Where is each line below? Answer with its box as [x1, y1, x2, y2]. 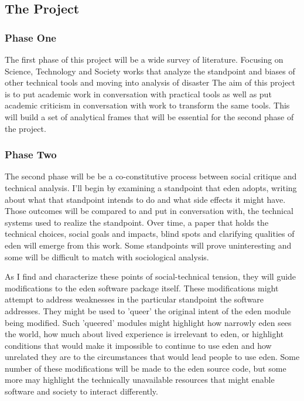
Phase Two [5, 147, 57, 162]
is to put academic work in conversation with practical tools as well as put [5, 87, 272, 100]
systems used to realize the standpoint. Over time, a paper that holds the [5, 216, 269, 228]
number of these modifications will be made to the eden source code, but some [5, 362, 286, 374]
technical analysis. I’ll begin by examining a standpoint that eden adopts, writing [5, 181, 297, 193]
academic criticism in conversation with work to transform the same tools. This [5, 99, 290, 111]
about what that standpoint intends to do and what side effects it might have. [5, 193, 286, 205]
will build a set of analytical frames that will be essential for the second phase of [5, 110, 294, 123]
